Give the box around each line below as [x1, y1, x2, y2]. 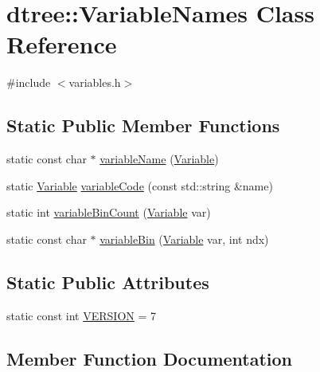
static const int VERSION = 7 [6, 307, 156, 323]
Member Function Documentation [6, 346, 293, 370]
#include [6, 74, 51, 91]
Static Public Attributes [6, 269, 209, 294]
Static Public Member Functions [6, 113, 280, 138]
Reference [6, 28, 117, 61]
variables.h [68, 74, 121, 91]
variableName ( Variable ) [100, 151, 219, 167]
